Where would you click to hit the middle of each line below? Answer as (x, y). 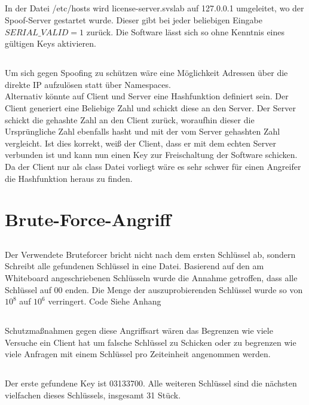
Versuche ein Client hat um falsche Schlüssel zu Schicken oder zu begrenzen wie (151, 342)
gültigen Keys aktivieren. (51, 43)
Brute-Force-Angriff (88, 219)
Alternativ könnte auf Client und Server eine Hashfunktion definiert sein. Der (147, 96)
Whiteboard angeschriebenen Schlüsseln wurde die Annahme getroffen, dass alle (151, 278)
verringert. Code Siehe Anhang (105, 301)
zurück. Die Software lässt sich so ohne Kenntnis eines (186, 31)
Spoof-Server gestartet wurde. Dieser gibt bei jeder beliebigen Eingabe (134, 19)
